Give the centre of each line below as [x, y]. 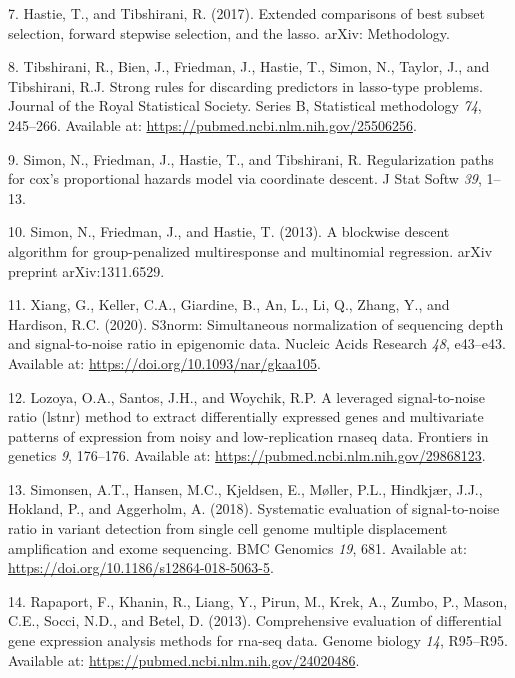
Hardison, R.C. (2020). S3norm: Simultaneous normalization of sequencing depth [256, 323]
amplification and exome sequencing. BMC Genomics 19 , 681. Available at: [237, 547]
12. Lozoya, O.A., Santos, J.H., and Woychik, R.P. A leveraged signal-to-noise [247, 396]
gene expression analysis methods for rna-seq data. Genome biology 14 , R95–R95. [258, 640]
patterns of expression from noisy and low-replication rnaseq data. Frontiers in [248, 435]
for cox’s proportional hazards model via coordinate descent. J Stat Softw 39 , [245, 178]
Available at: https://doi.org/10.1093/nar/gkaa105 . [164, 362]
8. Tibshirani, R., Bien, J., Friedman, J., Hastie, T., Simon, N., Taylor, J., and [249, 66]
